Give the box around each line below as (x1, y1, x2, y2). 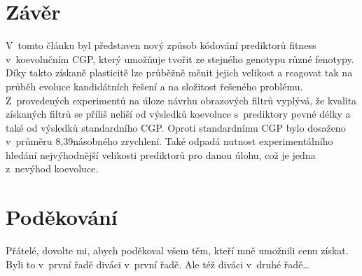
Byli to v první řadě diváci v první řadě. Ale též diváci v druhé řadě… (6, 256, 309, 271)
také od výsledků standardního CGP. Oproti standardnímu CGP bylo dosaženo (6, 120, 346, 134)
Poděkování (6, 202, 118, 231)
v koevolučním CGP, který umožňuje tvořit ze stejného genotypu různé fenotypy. (6, 51, 354, 66)
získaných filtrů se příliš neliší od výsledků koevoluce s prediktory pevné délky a (6, 106, 351, 121)
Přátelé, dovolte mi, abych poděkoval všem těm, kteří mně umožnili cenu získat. (6, 243, 349, 258)
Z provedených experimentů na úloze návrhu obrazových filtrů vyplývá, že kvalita (6, 92, 357, 107)
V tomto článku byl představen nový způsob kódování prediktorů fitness (6, 38, 316, 53)
